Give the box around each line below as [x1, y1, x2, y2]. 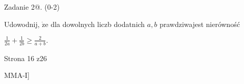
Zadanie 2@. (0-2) [4, 2, 60, 12]
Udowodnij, [4, 18, 40, 29]
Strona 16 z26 [4, 52, 47, 63]
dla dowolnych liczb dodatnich [50, 18, 145, 29]
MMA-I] [4, 70, 30, 80]
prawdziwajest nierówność [159, 18, 240, 29]
